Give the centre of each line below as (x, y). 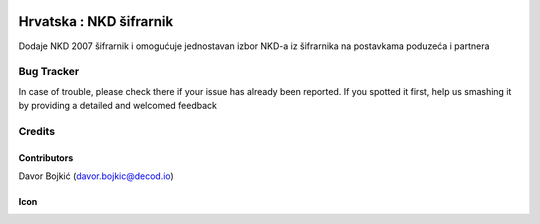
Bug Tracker (49, 72)
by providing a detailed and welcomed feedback (117, 106)
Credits (36, 131)
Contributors (46, 157)
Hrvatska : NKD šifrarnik (96, 21)
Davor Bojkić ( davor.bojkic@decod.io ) (96, 176)
